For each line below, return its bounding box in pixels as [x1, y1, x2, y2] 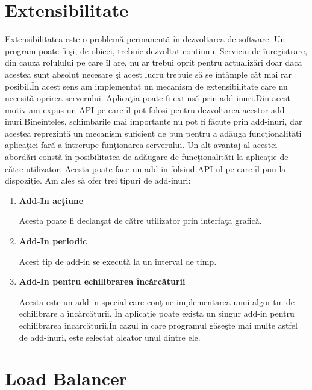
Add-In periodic [19, 235, 87, 247]
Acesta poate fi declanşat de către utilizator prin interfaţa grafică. [19, 214, 262, 227]
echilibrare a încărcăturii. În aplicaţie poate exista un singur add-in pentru [19, 307, 295, 320]
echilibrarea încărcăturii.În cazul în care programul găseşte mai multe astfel [19, 319, 298, 331]
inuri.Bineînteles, [5, 115, 67, 128]
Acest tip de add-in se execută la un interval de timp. [19, 255, 217, 267]
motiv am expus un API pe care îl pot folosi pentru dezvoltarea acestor [5, 103, 269, 116]
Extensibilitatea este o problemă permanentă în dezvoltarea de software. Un [5, 32, 285, 45]
